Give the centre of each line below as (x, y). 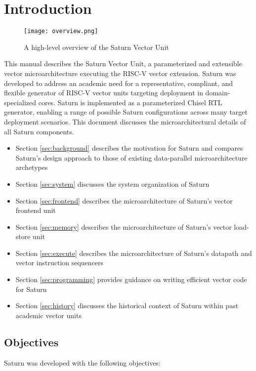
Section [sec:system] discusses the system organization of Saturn (112, 184)
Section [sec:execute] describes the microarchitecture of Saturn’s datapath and (134, 253)
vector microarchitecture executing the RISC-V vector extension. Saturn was (120, 73)
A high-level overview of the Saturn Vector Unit (96, 47)
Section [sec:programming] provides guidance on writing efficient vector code (131, 279)
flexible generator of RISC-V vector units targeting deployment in (104, 93)
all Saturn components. (39, 131)
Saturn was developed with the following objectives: (82, 362)
